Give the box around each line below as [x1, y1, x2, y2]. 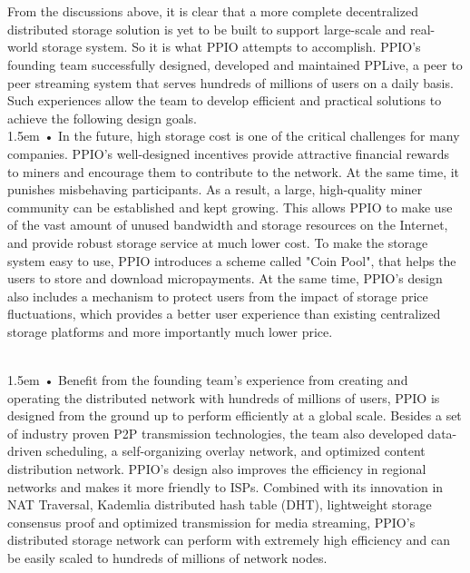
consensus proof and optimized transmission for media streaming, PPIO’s [7, 512, 416, 531]
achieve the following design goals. [7, 108, 197, 127]
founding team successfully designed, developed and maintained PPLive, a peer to [7, 54, 463, 74]
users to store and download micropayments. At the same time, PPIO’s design [7, 269, 443, 288]
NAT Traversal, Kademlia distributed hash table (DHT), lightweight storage [7, 495, 432, 514]
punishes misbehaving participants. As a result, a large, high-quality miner [7, 180, 423, 199]
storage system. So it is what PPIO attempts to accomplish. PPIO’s [42, 37, 421, 56]
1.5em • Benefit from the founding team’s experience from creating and [7, 370, 408, 390]
